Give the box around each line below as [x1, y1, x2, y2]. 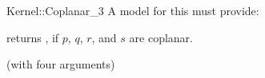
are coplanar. [129, 29, 193, 45]
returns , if [6, 29, 59, 45]
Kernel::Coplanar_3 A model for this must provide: [6, 2, 259, 18]
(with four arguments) [6, 56, 115, 72]
